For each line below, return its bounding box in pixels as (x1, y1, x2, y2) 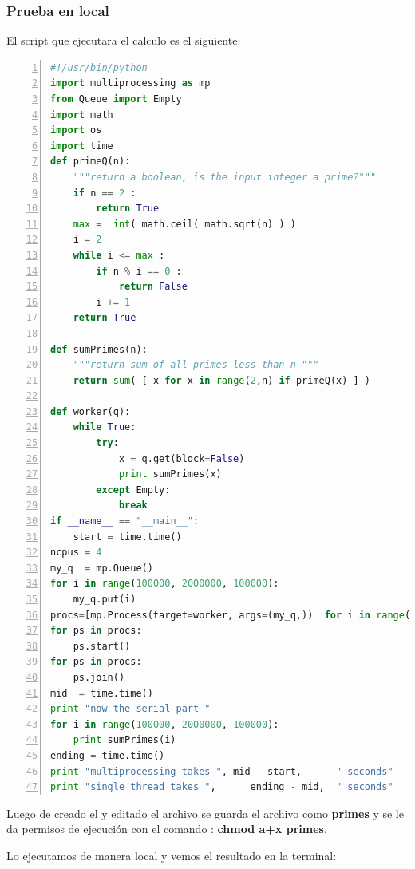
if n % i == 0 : (96, 265, 182, 277)
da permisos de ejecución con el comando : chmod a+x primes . (6, 820, 327, 837)
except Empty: (96, 484, 171, 496)
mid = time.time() (50, 687, 153, 699)
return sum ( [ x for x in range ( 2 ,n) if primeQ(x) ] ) (73, 374, 371, 386)
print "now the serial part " (50, 703, 211, 715)
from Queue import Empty (50, 93, 182, 105)
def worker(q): (50, 405, 131, 417)
